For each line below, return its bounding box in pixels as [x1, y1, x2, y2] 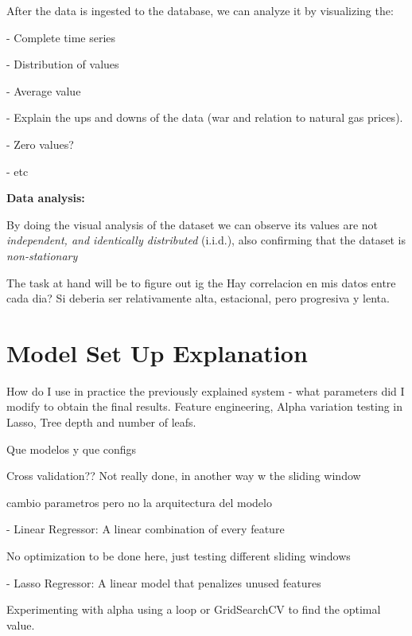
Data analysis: [6, 189, 85, 206]
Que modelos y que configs [6, 440, 137, 457]
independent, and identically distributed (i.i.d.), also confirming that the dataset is [6, 232, 406, 248]
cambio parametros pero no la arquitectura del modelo [6, 494, 272, 510]
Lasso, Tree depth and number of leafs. [6, 414, 196, 431]
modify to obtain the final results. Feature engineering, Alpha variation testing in [6, 398, 403, 415]
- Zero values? [6, 135, 74, 152]
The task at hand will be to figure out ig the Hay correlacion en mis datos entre [6, 274, 396, 291]
